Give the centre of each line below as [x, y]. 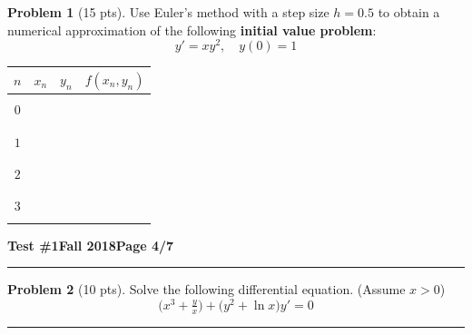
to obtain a [409, 12]
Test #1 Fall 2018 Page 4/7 [91, 245]
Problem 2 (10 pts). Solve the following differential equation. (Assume [206, 289]
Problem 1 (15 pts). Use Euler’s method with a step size [168, 12]
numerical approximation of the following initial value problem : [192, 30]
